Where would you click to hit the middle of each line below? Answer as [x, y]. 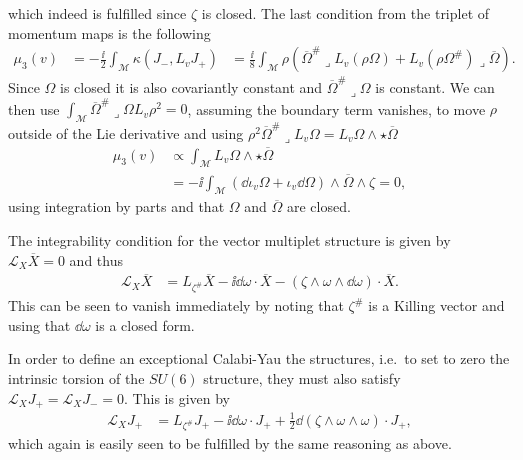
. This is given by [177, 397]
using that [39, 324]
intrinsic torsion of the [76, 378]
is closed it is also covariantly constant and [191, 86]
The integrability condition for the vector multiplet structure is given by [229, 240]
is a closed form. [145, 324]
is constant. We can [435, 86]
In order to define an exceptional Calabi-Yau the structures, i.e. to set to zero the [259, 358]
